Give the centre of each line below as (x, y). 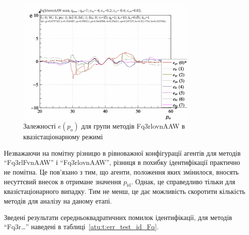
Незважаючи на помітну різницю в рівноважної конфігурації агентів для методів (122, 153)
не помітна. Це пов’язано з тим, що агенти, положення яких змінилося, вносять (121, 171)
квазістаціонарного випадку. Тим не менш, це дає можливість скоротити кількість (125, 191)
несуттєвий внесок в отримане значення (63, 181)
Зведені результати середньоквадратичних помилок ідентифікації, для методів (118, 217)
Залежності (40, 126)
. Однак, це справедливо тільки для (183, 181)
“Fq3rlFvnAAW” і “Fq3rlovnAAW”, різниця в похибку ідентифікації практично (122, 162)
